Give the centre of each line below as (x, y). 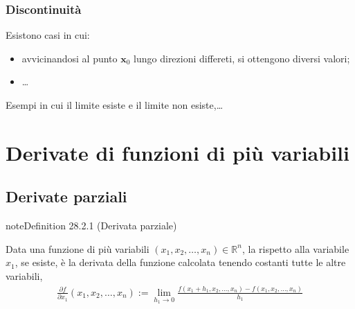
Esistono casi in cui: (48, 35)
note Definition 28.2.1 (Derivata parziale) (91, 226)
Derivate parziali (66, 196)
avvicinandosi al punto (70, 58)
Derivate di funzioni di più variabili (177, 152)
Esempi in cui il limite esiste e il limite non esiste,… (115, 105)
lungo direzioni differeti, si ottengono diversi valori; (242, 58)
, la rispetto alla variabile (295, 248)
